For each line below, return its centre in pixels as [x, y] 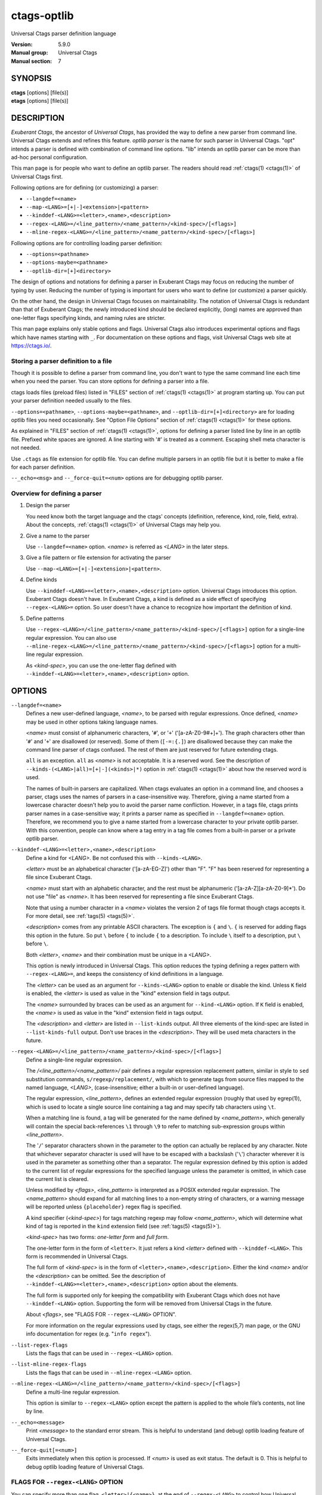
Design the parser [48, 505]
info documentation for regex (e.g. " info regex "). [89, 1334]
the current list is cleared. [57, 1179]
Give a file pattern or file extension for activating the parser [98, 558]
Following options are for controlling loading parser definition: [87, 243]
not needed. [26, 448]
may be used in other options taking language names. [92, 722]
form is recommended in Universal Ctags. [77, 1256]
